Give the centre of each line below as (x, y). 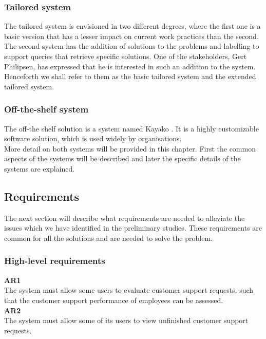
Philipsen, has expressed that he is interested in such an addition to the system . (130, 66)
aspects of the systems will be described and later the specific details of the (122, 158)
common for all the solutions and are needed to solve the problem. (108, 238)
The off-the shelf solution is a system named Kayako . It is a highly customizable (131, 128)
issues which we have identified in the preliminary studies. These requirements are (133, 228)
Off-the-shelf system (46, 109)
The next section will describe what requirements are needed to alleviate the (125, 218)
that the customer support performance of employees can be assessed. (114, 300)
